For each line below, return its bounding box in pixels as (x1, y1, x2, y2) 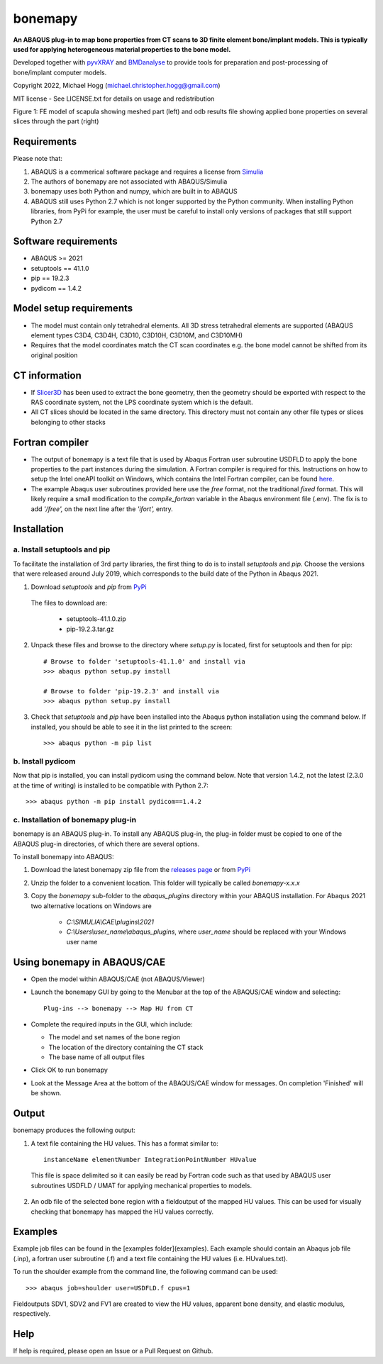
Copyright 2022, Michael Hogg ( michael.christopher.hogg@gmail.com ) (13, 82, 221, 90)
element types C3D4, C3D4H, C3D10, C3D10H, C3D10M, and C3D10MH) (30, 330, 243, 340)
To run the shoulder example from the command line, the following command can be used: (13, 1268, 278, 1276)
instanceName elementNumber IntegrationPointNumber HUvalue (43, 1156, 257, 1163)
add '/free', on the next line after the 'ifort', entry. (30, 504, 173, 513)
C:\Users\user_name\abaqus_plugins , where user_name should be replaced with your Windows (66, 927, 347, 936)
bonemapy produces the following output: (13, 1126, 136, 1134)
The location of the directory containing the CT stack (48, 1043, 204, 1051)
